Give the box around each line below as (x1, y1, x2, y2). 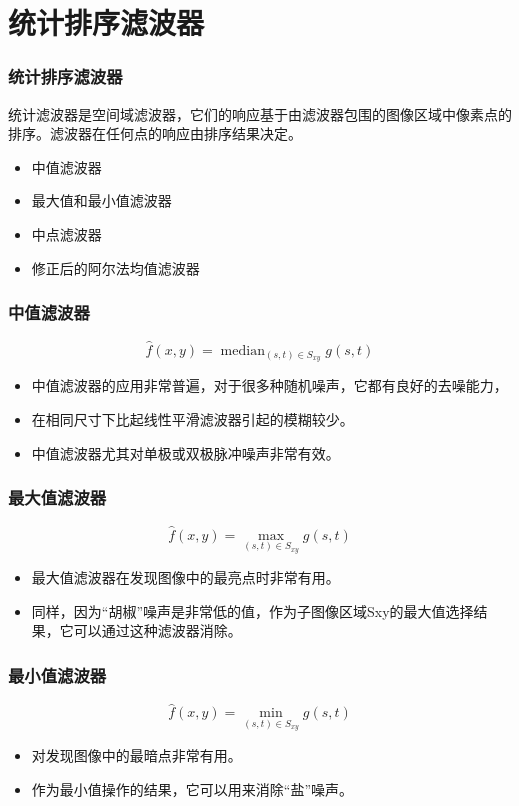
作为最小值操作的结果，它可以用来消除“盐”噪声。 (31, 778, 354, 799)
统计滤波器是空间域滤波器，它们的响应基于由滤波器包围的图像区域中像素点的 (8, 103, 512, 124)
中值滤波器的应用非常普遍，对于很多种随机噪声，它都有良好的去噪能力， (31, 375, 508, 396)
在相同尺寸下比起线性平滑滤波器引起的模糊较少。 (31, 409, 354, 430)
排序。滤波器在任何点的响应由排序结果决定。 (8, 123, 302, 144)
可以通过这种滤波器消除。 (73, 620, 242, 641)
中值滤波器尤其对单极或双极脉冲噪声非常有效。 (31, 442, 340, 463)
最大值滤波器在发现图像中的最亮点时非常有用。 (31, 567, 340, 588)
